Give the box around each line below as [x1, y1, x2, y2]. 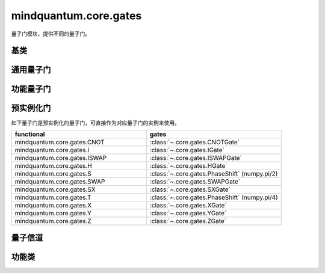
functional [14, 130, 45, 138]
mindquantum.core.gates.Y [14, 209, 91, 217]
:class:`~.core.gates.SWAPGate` [149, 177, 241, 186]
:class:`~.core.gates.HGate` [149, 161, 227, 170]
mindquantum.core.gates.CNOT [14, 138, 105, 146]
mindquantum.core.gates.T [14, 193, 91, 201]
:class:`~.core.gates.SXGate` [149, 185, 231, 194]
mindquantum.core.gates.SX [14, 185, 96, 194]
